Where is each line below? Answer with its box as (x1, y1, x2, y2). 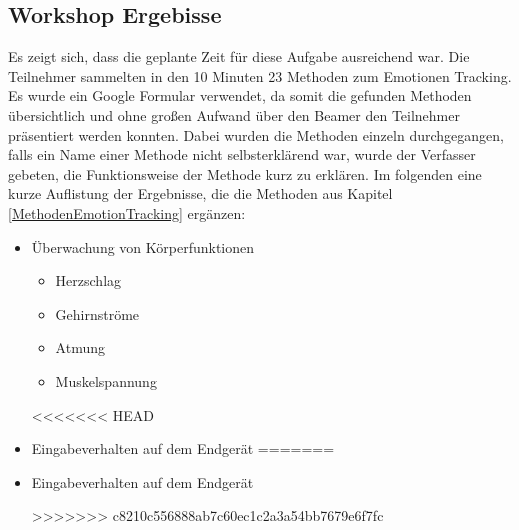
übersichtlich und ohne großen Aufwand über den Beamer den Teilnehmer (8, 104, 460, 125)
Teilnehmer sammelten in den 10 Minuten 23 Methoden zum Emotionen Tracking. (8, 65, 512, 86)
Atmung (55, 337, 105, 358)
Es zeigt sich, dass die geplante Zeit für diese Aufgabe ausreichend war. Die (8, 46, 470, 67)
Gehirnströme (55, 303, 140, 324)
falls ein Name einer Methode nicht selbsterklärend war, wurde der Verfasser (8, 144, 476, 165)
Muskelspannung (55, 370, 157, 391)
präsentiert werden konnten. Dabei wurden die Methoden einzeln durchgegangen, (8, 124, 504, 145)
